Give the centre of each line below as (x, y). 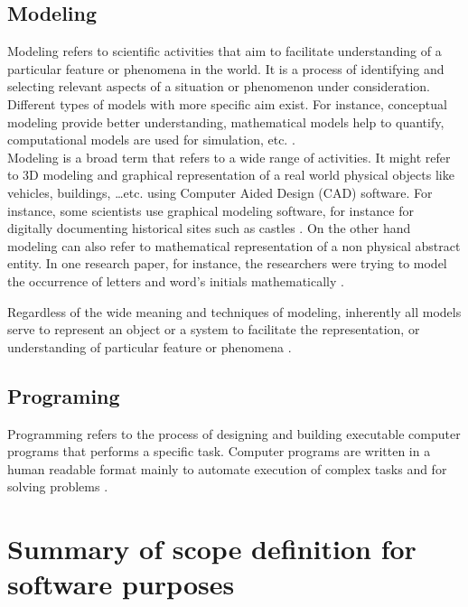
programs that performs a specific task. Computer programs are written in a (219, 451)
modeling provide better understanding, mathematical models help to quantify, (226, 121)
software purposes (121, 584)
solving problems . (58, 486)
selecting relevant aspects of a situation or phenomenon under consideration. (219, 86)
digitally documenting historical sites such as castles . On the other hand (209, 228)
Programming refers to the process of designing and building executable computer (234, 433)
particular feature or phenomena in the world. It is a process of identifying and (226, 68)
